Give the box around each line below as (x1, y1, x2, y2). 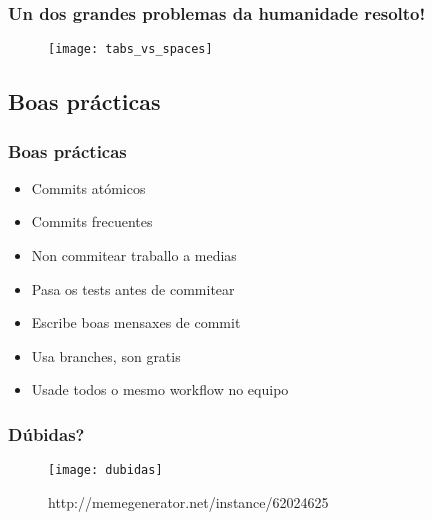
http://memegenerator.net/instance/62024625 (48, 491, 329, 512)
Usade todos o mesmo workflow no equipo (31, 379, 289, 400)
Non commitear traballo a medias (31, 245, 237, 266)
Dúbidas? (8, 421, 85, 446)
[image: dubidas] (48, 463, 163, 478)
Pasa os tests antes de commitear (31, 278, 235, 299)
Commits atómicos (31, 177, 146, 198)
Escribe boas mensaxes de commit (31, 312, 241, 333)
